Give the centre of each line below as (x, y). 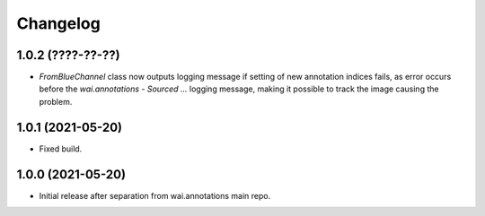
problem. (56, 101)
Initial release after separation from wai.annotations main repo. (155, 195)
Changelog (58, 23)
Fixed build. (61, 149)
